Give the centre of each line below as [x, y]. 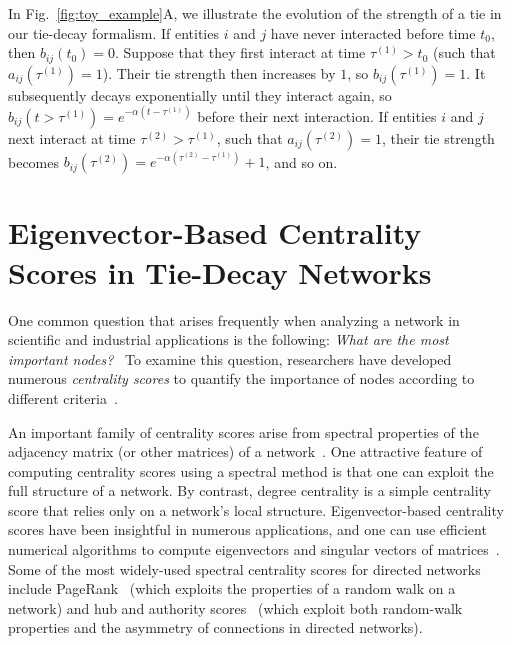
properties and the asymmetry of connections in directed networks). [215, 627]
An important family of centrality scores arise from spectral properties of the [243, 431]
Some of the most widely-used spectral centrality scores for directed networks [244, 568]
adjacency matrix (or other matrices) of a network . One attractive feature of [245, 451]
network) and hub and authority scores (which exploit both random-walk [235, 607]
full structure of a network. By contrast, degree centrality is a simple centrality [249, 490]
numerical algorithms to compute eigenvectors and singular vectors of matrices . [254, 549]
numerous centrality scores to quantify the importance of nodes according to [241, 378]
